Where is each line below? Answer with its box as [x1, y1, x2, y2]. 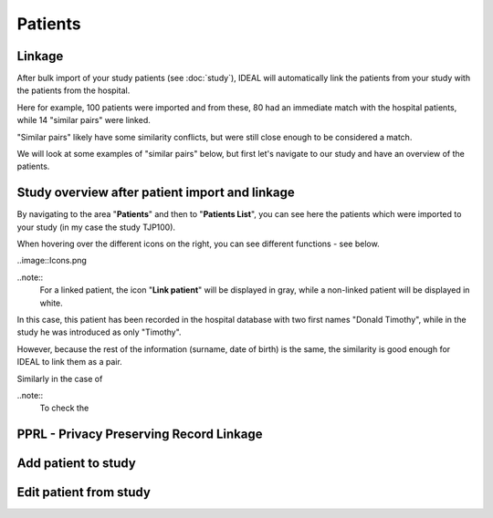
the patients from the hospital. [16, 85, 131, 96]
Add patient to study [16, 456, 136, 471]
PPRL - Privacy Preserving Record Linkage [16, 427, 263, 442]
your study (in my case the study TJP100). [16, 222, 176, 233]
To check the [39, 402, 89, 414]
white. [39, 297, 63, 308]
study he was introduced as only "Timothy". [16, 326, 182, 337]
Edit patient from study [16, 484, 151, 501]
